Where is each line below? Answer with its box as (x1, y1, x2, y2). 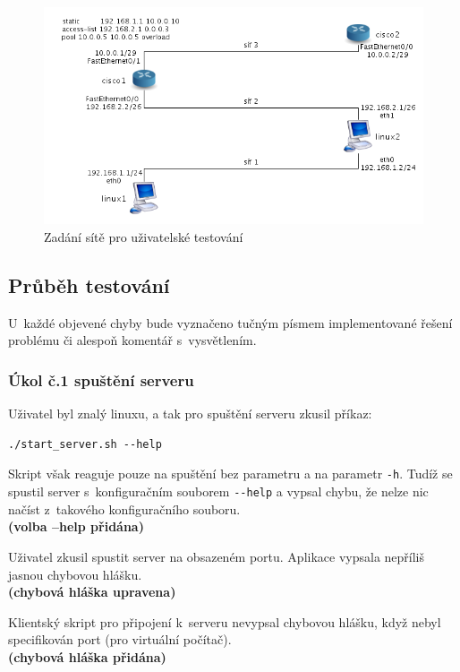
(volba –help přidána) (8, 517, 144, 536)
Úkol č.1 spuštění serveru (8, 368, 194, 391)
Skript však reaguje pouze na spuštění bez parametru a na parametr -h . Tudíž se (8, 464, 453, 483)
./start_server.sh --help (8, 437, 162, 451)
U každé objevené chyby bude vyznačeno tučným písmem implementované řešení (8, 313, 453, 332)
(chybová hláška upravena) (8, 582, 176, 601)
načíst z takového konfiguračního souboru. (8, 499, 241, 518)
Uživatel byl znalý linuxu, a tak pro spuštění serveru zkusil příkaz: (8, 404, 372, 423)
